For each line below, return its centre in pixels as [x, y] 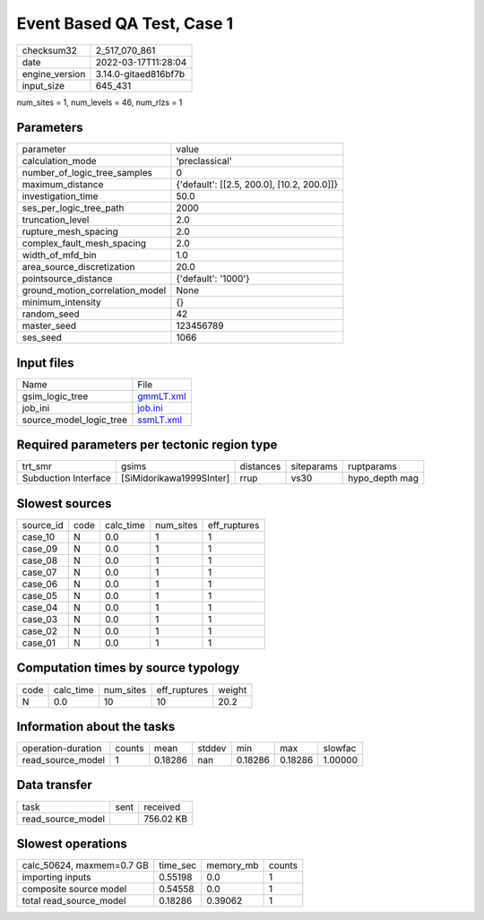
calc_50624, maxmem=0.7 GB [86, 865]
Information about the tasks [96, 726]
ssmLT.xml [160, 420]
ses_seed [42, 338]
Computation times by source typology [128, 668]
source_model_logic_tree [74, 420]
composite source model [74, 890]
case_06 [40, 584]
